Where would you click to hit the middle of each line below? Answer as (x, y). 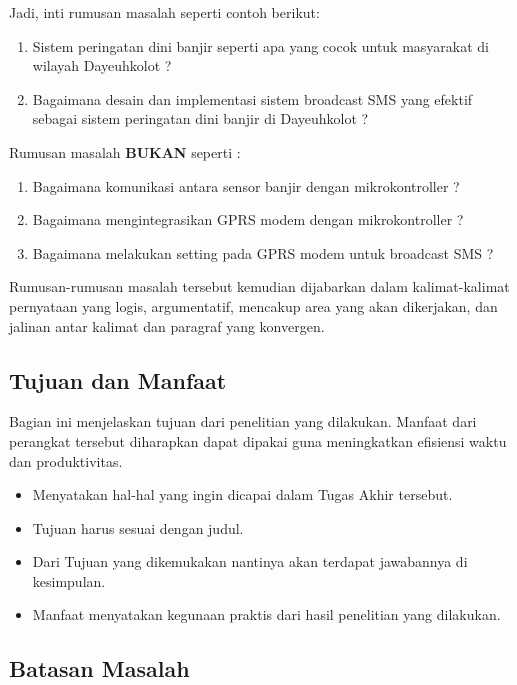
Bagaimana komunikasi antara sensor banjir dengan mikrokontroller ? (246, 185)
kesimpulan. (69, 580)
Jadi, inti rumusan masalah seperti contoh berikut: (164, 12)
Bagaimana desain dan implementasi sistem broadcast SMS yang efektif (252, 98)
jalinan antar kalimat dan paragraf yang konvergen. (167, 325)
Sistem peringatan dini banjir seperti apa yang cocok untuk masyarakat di (261, 45)
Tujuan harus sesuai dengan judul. (138, 527)
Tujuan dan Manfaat (118, 379)
